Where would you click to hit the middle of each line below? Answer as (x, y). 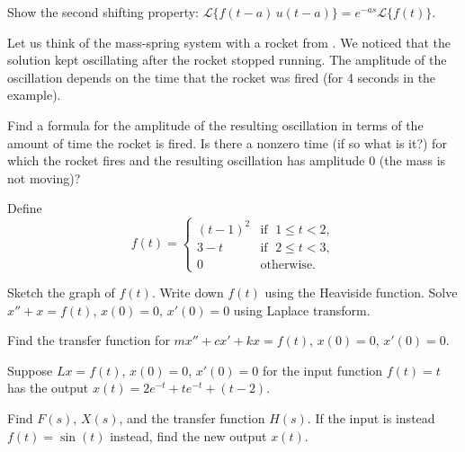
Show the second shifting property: (103, 12)
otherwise (286, 265)
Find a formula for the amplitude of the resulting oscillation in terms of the (215, 124)
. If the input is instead (371, 418)
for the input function (322, 370)
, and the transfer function (192, 418)
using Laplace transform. (302, 310)
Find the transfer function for (89, 340)
